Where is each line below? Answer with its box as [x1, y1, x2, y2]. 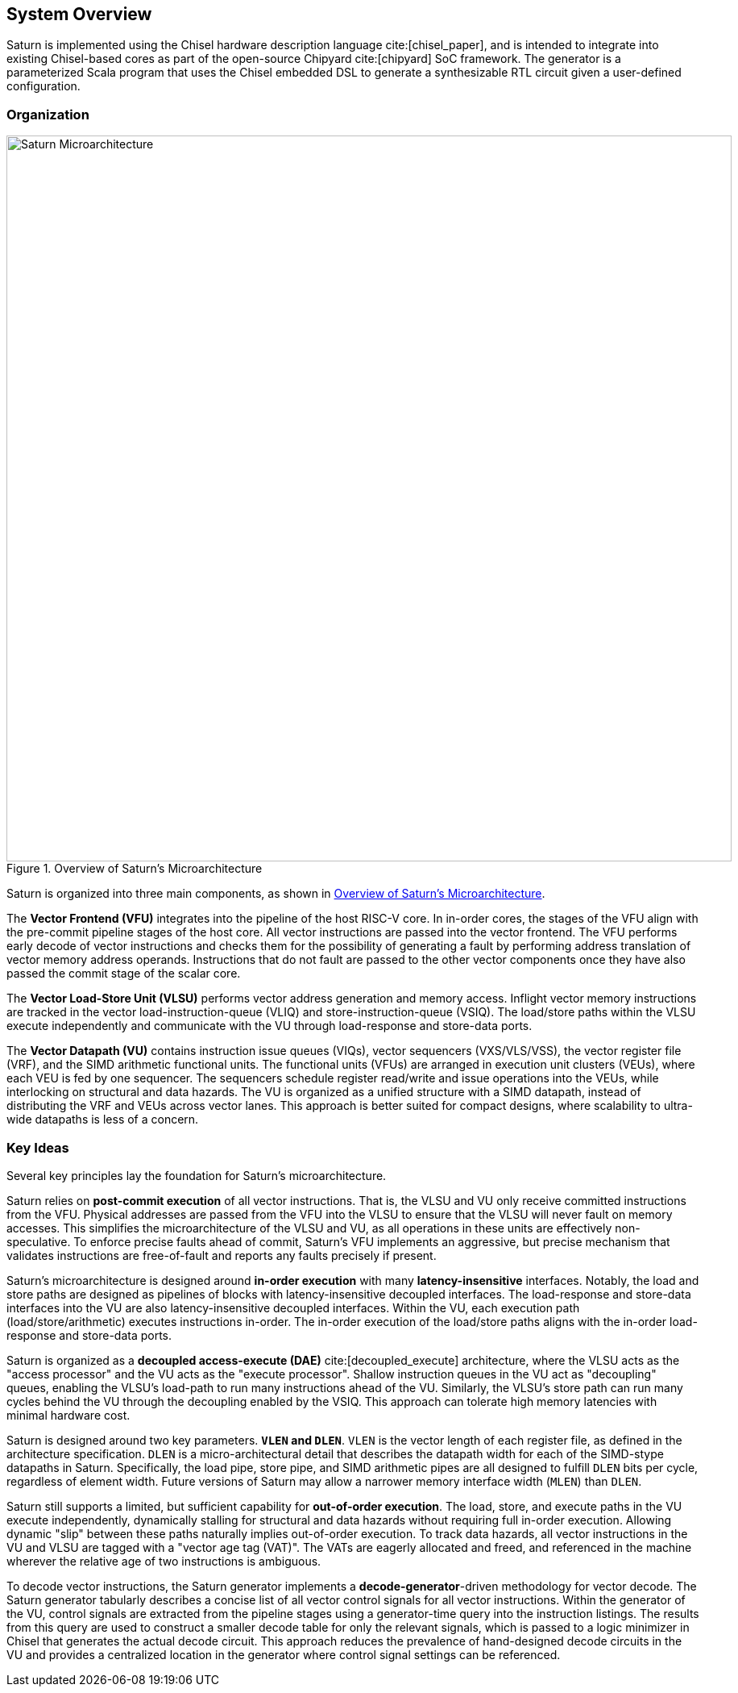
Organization [6, 106, 89, 123]
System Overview [6, 4, 152, 24]
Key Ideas [6, 1139, 69, 1156]
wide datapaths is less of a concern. [6, 1112, 199, 1127]
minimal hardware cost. [6, 1407, 131, 1422]
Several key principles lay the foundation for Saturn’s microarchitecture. [6, 1168, 387, 1182]
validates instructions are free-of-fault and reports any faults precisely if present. [6, 1248, 437, 1262]
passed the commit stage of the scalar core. [6, 966, 241, 981]
